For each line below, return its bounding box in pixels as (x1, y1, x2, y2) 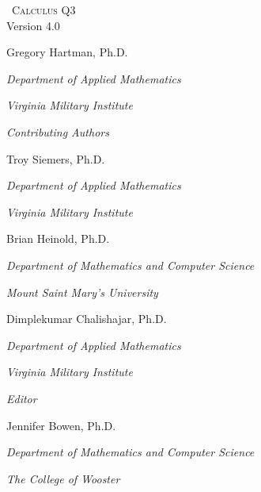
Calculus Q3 (12, 2, 76, 17)
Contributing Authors (6, 123, 109, 140)
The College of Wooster (6, 470, 120, 486)
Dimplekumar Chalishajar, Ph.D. (6, 310, 167, 327)
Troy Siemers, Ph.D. (6, 150, 105, 167)
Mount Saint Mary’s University (6, 283, 158, 300)
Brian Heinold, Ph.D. (6, 230, 110, 247)
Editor (6, 390, 37, 406)
